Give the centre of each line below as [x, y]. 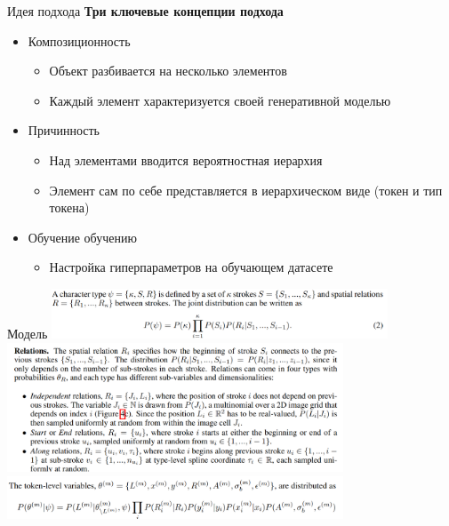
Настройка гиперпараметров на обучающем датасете [191, 267]
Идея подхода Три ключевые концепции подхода [145, 11]
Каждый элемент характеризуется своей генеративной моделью [220, 100]
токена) [69, 207]
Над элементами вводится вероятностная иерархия [186, 159]
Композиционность [79, 40]
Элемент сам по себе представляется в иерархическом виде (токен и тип [246, 190]
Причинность [64, 130]
